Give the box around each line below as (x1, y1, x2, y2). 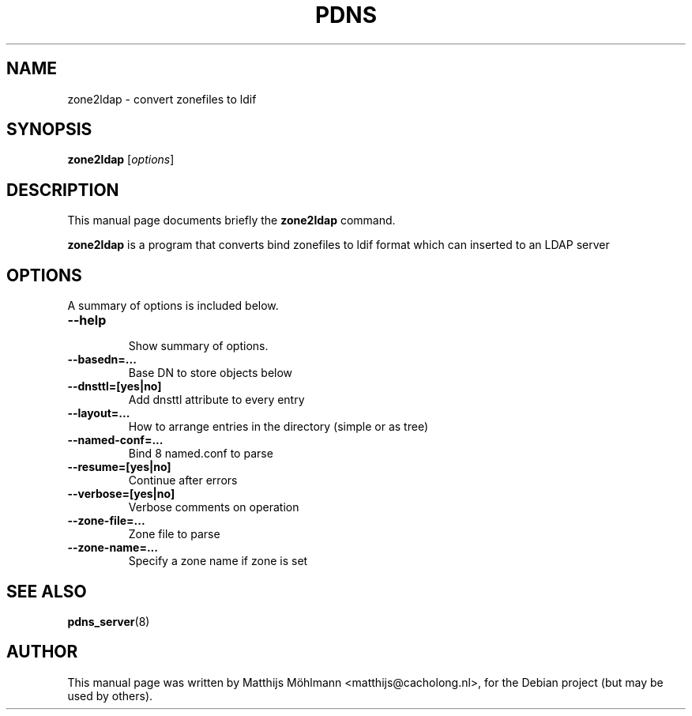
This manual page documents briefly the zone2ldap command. (67, 213, 396, 228)
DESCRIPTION (6, 179, 119, 200)
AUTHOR (6, 642, 78, 662)
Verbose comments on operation (128, 500, 299, 514)
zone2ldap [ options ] (67, 153, 175, 167)
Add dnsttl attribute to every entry (128, 393, 305, 407)
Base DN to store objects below (128, 366, 293, 380)
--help (67, 312, 107, 329)
